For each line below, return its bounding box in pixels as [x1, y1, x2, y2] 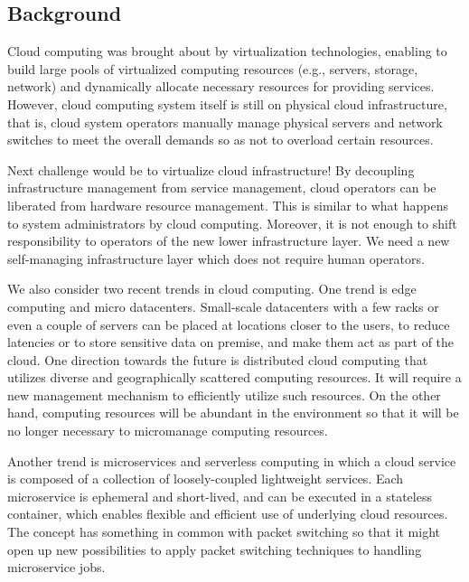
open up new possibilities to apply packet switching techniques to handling [7, 540, 422, 559]
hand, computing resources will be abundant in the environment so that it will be [7, 403, 459, 422]
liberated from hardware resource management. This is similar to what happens [7, 195, 448, 214]
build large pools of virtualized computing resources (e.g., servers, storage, [7, 59, 418, 78]
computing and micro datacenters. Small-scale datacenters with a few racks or [7, 296, 439, 315]
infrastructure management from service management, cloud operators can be [7, 178, 436, 197]
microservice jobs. [7, 558, 106, 577]
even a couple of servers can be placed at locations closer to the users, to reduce [7, 314, 450, 333]
